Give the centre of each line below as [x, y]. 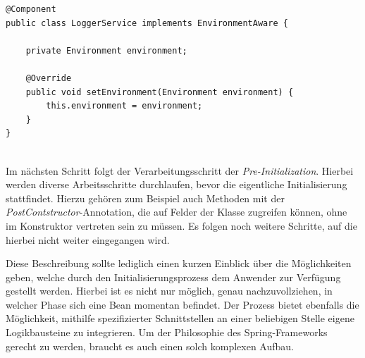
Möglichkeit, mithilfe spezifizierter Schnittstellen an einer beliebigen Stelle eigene [180, 318]
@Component [31, 9]
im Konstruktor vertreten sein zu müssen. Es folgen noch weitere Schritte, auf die [181, 225]
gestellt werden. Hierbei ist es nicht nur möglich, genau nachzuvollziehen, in [169, 291]
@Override [49, 78]
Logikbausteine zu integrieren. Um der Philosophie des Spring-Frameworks [167, 332]
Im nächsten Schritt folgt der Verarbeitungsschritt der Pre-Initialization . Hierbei [180, 170]
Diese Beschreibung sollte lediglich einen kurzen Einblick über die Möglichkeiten [179, 263]
